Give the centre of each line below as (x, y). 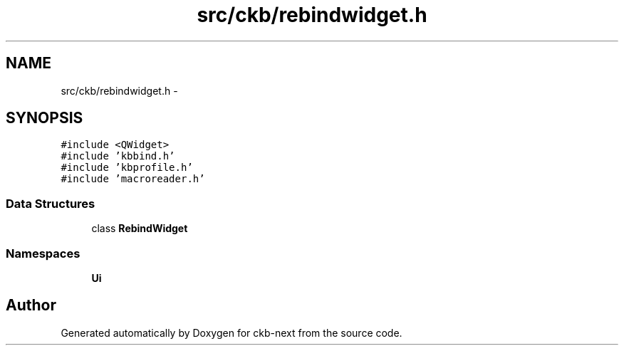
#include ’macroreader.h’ (133, 179)
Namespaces (43, 253)
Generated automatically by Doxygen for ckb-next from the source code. (232, 332)
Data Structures (51, 203)
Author (31, 305)
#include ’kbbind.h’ (118, 156)
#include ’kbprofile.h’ (127, 168)
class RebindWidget (140, 229)
